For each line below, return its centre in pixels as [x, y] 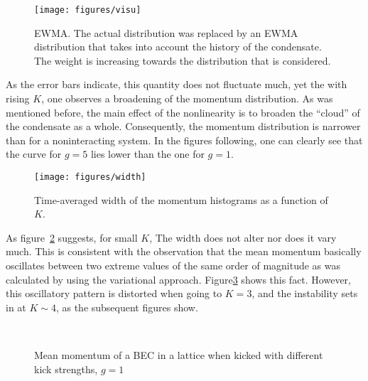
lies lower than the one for [147, 154]
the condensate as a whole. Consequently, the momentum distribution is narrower [183, 126]
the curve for [34, 154]
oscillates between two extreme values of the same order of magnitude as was [173, 265]
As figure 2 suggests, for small [72, 237]
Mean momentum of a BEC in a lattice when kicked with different [179, 355]
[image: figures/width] [90, 177]
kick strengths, [66, 369]
